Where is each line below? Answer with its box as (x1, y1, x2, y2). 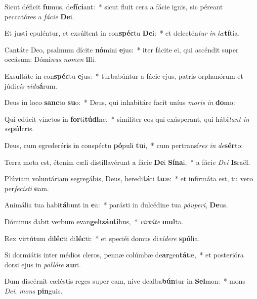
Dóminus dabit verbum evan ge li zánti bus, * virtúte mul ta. (4, 216, 183, 226)
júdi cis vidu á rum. (4, 80, 57, 91)
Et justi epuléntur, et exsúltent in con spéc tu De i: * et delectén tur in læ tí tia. (4, 28, 240, 38)
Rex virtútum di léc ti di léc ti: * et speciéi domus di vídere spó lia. (4, 233, 200, 243)
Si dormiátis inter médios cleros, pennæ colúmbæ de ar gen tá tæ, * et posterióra (4, 249, 244, 260)
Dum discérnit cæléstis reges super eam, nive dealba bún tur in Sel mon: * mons (4, 276, 246, 286)
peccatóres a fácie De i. (4, 11, 74, 21)
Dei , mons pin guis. (4, 285, 63, 296)
